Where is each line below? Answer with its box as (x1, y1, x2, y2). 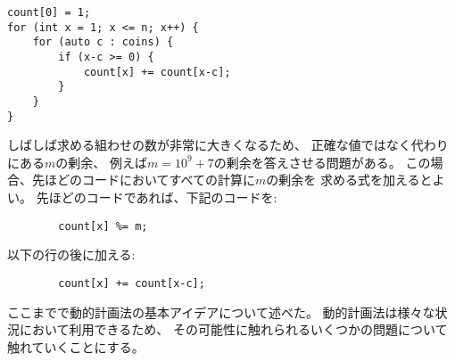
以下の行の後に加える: (7, 245, 136, 264)
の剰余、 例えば (55, 152, 147, 171)
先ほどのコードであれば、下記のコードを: (36, 188, 277, 207)
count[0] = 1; (7, 6, 91, 19)
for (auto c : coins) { (32, 36, 174, 49)
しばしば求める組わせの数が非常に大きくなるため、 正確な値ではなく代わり (7, 135, 449, 154)
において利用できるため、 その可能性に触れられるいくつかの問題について (19, 320, 448, 339)
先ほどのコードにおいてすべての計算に (31, 170, 256, 189)
